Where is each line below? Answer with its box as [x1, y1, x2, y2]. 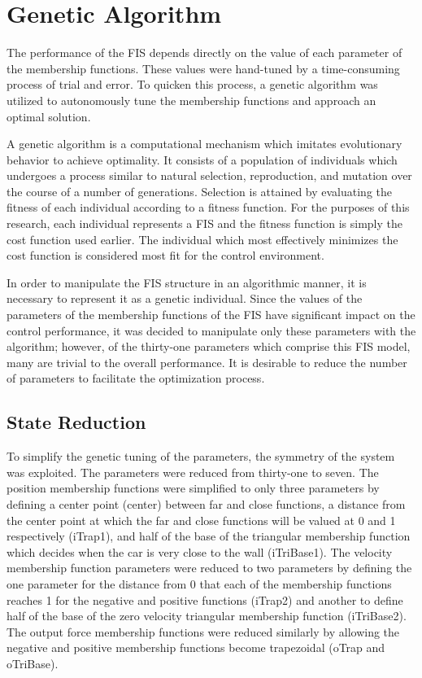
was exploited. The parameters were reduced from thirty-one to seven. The [7, 463, 379, 480]
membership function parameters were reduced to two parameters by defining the [7, 559, 412, 576]
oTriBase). [7, 654, 59, 671]
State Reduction [7, 409, 146, 435]
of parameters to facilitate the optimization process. [7, 370, 265, 387]
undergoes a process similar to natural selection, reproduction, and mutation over [7, 167, 412, 184]
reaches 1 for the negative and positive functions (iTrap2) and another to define [7, 591, 403, 608]
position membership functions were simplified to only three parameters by [7, 479, 380, 496]
